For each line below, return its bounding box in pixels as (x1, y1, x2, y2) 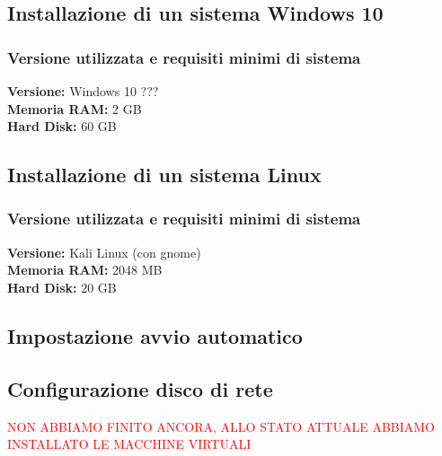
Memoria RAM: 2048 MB (7, 260, 163, 279)
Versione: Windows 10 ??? (7, 82, 159, 100)
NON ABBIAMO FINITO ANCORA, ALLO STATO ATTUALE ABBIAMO (7, 417, 435, 435)
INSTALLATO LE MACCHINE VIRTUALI (7, 434, 252, 453)
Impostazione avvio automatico (7, 321, 303, 349)
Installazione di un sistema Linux (7, 161, 322, 189)
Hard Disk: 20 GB (7, 277, 117, 296)
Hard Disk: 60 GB (7, 117, 117, 136)
